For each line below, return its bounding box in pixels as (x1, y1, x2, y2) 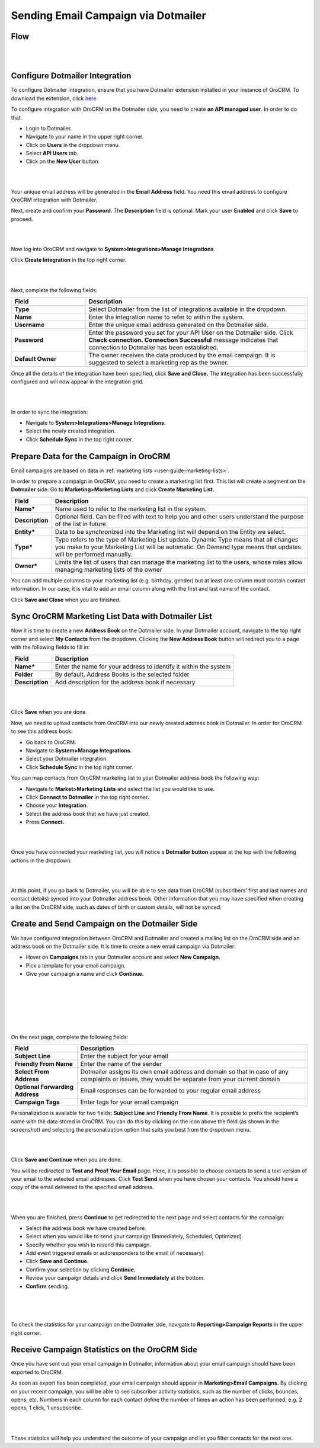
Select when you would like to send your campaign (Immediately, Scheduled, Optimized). (25, 1233, 244, 1240)
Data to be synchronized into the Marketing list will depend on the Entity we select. (55, 527, 286, 536)
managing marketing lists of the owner (55, 565, 162, 574)
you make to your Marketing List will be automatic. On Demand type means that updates (55, 543, 302, 551)
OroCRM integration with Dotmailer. (11, 196, 98, 204)
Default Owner (14, 354, 57, 363)
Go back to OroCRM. (25, 738, 76, 746)
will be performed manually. (55, 550, 133, 558)
